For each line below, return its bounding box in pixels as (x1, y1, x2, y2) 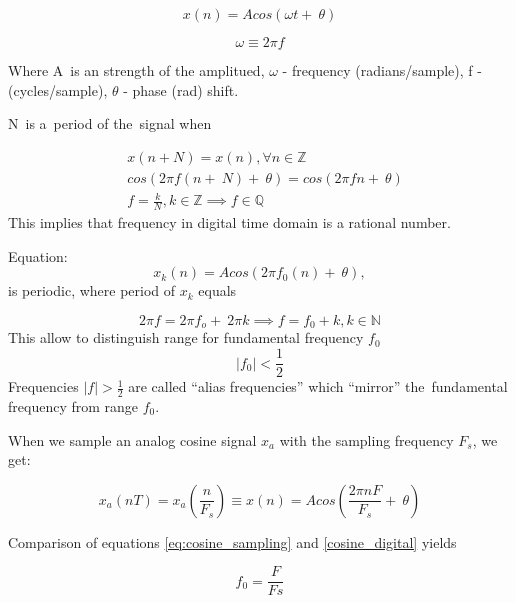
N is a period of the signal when (8, 113, 212, 134)
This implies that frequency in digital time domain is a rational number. (8, 212, 451, 233)
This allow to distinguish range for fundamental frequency (8, 327, 364, 348)
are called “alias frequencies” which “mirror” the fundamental (128, 376, 508, 397)
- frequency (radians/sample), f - (282, 60, 482, 80)
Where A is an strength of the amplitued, (8, 60, 265, 80)
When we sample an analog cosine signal (8, 429, 257, 450)
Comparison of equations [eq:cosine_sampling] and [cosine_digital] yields (8, 531, 457, 552)
